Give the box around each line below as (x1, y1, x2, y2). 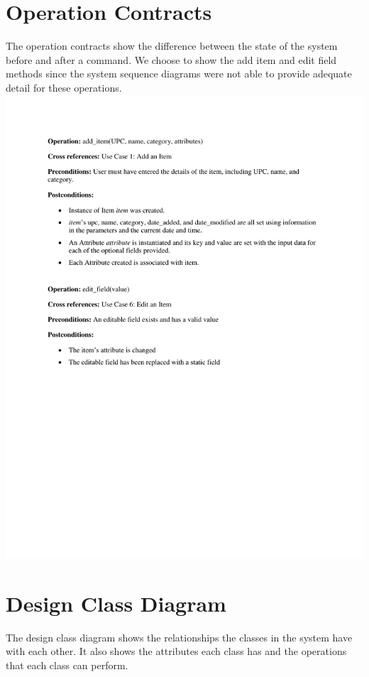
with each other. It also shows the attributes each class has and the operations (6, 644, 347, 659)
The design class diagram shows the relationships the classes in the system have (6, 629, 353, 644)
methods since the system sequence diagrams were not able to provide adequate (6, 66, 352, 81)
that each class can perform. (6, 657, 128, 672)
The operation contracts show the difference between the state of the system (6, 38, 338, 53)
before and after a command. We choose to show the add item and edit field (6, 52, 337, 67)
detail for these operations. (6, 80, 122, 94)
